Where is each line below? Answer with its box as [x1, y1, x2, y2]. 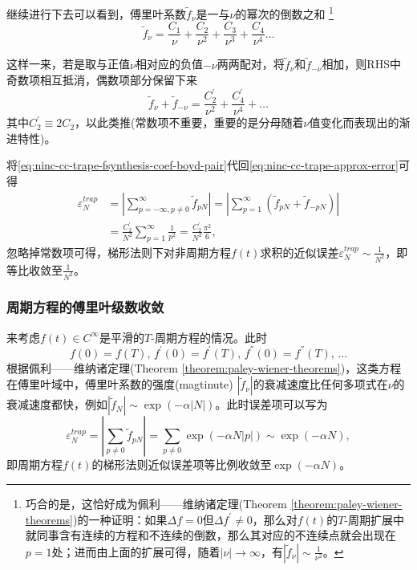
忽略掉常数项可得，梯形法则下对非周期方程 [6, 243, 231, 260]
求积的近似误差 [260, 243, 339, 260]
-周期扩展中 [344, 511, 404, 527]
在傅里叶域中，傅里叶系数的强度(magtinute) [6, 376, 233, 393]
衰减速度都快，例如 [6, 396, 107, 413]
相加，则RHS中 [322, 55, 401, 72]
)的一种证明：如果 [73, 511, 168, 527]
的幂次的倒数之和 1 [235, 3, 334, 22]
